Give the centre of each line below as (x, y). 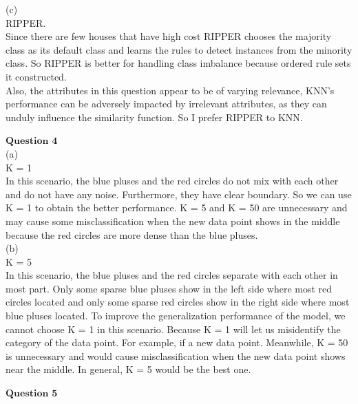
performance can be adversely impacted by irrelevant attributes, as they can (166, 104)
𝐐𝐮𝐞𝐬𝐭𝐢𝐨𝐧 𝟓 (32, 394)
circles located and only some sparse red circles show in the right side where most (178, 302)
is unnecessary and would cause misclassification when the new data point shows (176, 355)
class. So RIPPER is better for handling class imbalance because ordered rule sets (178, 63)
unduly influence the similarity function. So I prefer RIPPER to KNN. (154, 117)
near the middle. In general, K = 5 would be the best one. (128, 369)
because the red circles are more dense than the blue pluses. (132, 234)
